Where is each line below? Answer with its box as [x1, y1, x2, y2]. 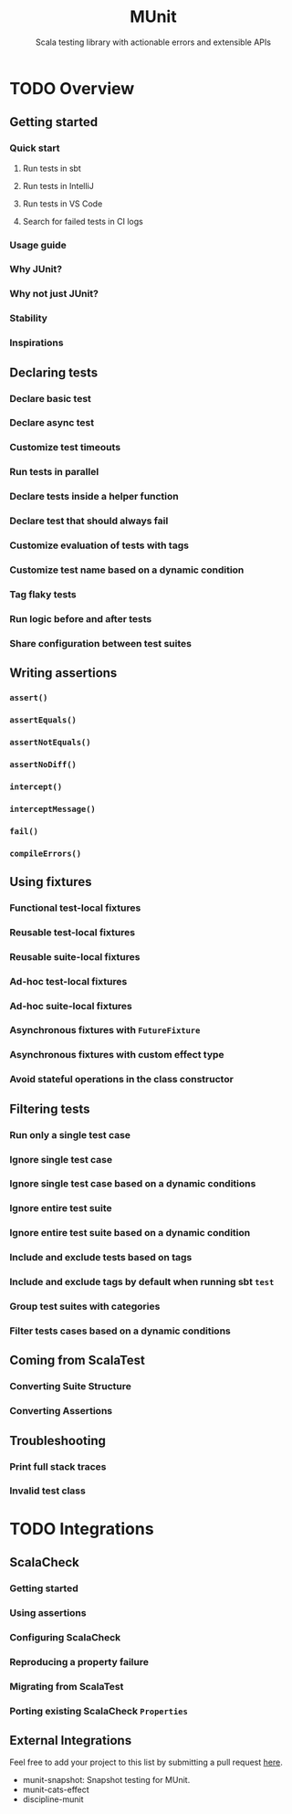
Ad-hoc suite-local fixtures [9, 999, 132, 1012]
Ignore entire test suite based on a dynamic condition [9, 1227, 251, 1239]
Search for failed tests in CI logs [22, 216, 143, 227]
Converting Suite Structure [9, 1380, 132, 1393]
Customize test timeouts [9, 441, 121, 454]
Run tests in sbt [22, 163, 82, 174]
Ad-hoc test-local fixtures [9, 975, 128, 987]
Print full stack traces [9, 1460, 107, 1472]
